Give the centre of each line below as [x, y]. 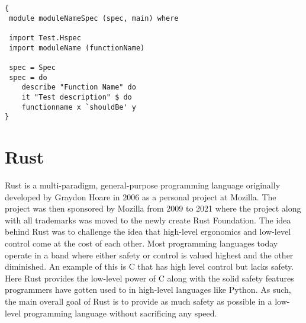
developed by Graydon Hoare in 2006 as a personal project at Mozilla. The [141, 196]
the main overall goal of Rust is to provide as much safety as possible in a [138, 301]
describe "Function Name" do [79, 87]
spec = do [28, 77]
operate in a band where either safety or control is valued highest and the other [149, 255]
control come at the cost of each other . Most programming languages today [141, 243]
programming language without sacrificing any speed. [120, 313]
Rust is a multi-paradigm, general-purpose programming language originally [143, 185]
